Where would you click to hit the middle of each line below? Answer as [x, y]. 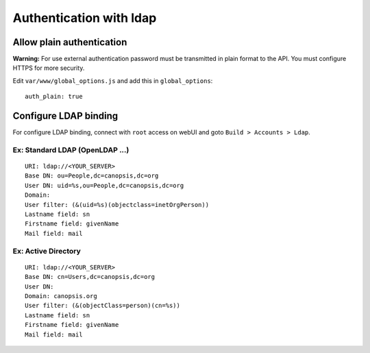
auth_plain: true [54, 97]
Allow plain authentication [70, 42]
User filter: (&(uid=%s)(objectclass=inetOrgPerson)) [117, 205]
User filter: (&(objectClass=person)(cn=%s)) [103, 306]
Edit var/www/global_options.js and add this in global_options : [113, 81]
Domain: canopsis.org [61, 296]
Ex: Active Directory [47, 251]
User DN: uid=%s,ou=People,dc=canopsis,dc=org [104, 185]
